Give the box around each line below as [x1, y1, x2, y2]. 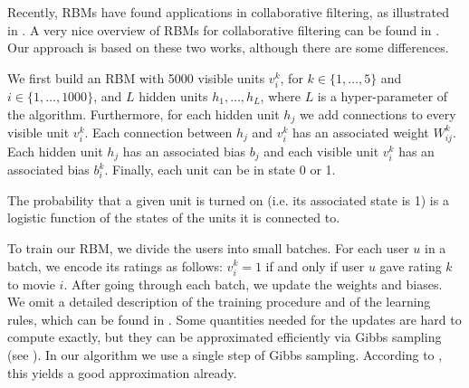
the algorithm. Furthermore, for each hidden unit [7, 104, 280, 123]
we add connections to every [299, 104, 456, 123]
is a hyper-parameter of [317, 86, 448, 105]
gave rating [379, 256, 442, 275]
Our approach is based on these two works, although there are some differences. [7, 38, 449, 57]
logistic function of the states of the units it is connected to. [7, 208, 340, 227]
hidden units [139, 86, 208, 105]
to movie [7, 274, 55, 293]
